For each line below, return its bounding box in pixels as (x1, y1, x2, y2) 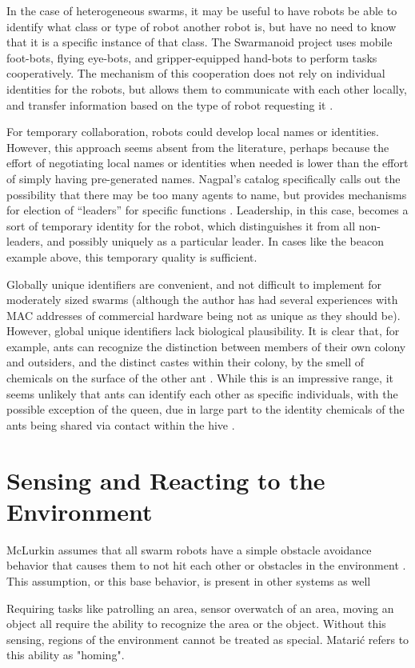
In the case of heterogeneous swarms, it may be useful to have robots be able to (6, 2, 397, 18)
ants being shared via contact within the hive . (6, 416, 235, 433)
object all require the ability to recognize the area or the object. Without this (6, 615, 386, 632)
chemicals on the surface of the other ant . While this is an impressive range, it (6, 370, 393, 386)
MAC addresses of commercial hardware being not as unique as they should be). (6, 306, 401, 323)
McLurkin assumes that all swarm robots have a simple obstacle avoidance (6, 541, 372, 558)
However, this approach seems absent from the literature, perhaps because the (6, 138, 389, 155)
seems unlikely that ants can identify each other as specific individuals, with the (6, 385, 398, 402)
